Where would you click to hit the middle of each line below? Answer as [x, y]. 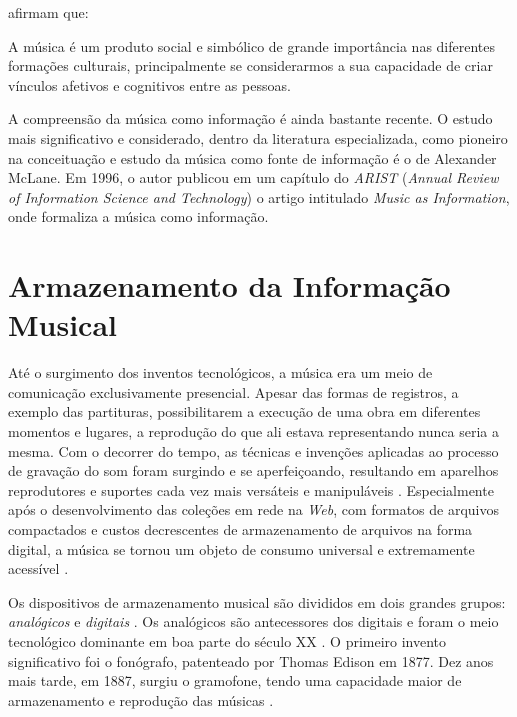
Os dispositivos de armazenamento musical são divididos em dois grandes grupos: [257, 601]
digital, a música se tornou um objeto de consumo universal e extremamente [241, 548]
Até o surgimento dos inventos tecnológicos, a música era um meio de [220, 372]
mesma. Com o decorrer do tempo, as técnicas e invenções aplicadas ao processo [253, 450]
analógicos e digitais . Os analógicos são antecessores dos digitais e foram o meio [253, 621]
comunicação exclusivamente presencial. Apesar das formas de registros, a [233, 391]
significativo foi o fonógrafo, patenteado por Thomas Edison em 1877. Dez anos [251, 660]
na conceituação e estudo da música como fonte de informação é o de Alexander [252, 157]
